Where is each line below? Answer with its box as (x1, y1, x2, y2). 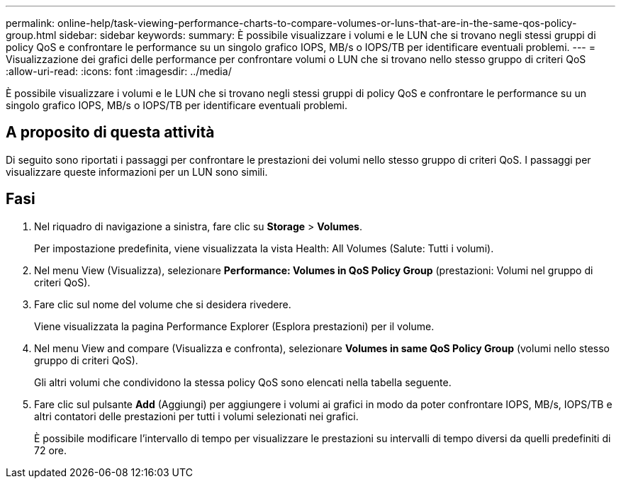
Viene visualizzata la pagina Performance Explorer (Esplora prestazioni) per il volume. (34, 320, 435, 332)
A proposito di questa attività (6, 123, 215, 142)
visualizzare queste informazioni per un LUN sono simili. (6, 165, 268, 178)
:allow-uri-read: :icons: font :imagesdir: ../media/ (6, 65, 232, 77)
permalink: (6, 17, 55, 29)
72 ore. (34, 444, 67, 456)
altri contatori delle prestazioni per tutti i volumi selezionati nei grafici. (34, 410, 359, 422)
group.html (6, 29, 57, 41)
